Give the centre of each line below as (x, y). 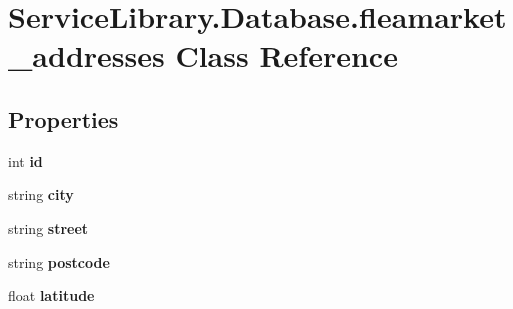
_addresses (86, 55)
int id (25, 160)
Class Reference (286, 55)
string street (48, 227)
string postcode (59, 261)
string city (41, 194)
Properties (63, 118)
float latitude (51, 295)
